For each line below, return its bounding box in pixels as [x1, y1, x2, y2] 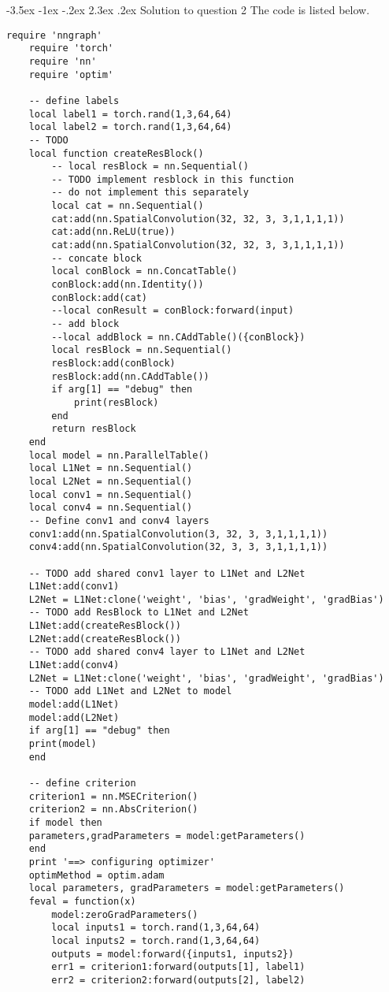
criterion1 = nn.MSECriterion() [28, 790, 198, 802]
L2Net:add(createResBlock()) [28, 633, 181, 645]
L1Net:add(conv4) [28, 659, 120, 671]
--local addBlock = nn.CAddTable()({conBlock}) [51, 331, 306, 343]
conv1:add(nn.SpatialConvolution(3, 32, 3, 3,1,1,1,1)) [28, 528, 328, 540]
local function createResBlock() [28, 147, 204, 159]
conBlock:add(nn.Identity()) [51, 279, 204, 291]
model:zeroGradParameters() [51, 908, 198, 920]
